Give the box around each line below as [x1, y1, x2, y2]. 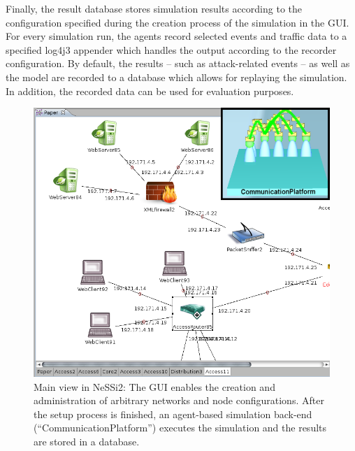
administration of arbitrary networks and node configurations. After [34, 393, 324, 408]
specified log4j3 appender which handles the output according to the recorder [6, 42, 337, 57]
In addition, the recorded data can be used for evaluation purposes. [6, 83, 294, 98]
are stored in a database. [34, 434, 140, 449]
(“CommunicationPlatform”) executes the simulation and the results [34, 420, 327, 435]
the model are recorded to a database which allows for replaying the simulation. [6, 69, 347, 84]
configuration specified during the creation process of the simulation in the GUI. [6, 15, 349, 29]
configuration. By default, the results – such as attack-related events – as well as [6, 56, 350, 71]
